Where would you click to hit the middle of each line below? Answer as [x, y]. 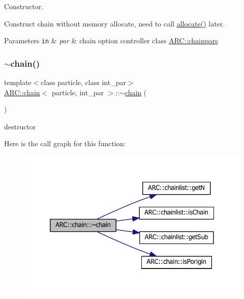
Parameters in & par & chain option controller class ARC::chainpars [111, 40]
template [18, 82]
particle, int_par [78, 92]
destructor [20, 126]
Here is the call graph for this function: [65, 143]
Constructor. [24, 6]
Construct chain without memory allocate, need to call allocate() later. [115, 23]
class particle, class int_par [83, 82]
